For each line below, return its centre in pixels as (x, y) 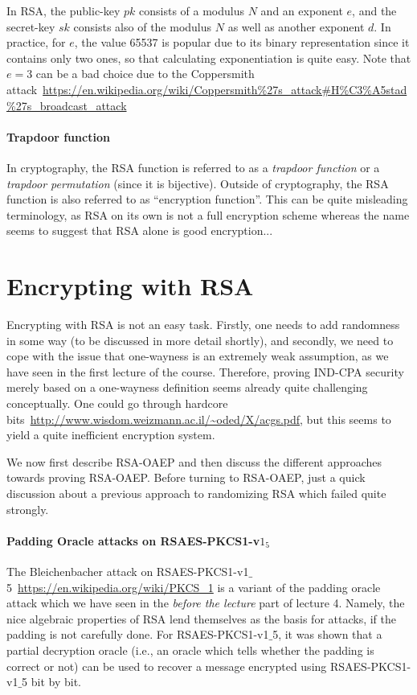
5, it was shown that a (327, 634)
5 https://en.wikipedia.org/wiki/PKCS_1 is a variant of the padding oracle (194, 587)
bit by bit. (56, 682)
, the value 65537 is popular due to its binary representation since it (242, 42)
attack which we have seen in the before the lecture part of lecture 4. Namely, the (206, 603)
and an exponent (302, 10)
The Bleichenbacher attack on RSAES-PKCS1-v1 (128, 571)
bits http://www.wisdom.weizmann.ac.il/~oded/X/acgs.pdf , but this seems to (199, 419)
